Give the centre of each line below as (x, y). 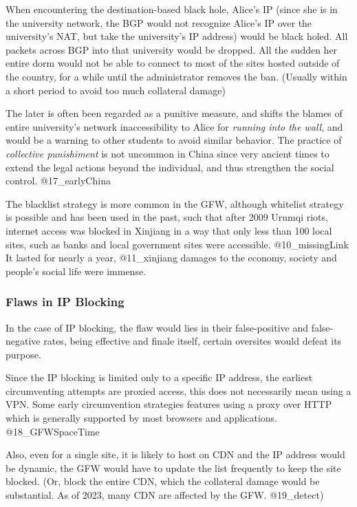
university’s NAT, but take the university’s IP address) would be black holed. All (177, 36)
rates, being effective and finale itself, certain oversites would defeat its (193, 341)
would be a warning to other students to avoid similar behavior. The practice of (174, 140)
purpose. (23, 354)
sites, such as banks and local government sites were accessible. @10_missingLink (177, 244)
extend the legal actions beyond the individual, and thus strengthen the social (170, 167)
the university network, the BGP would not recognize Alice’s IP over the (159, 22)
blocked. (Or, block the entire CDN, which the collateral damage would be (163, 481)
